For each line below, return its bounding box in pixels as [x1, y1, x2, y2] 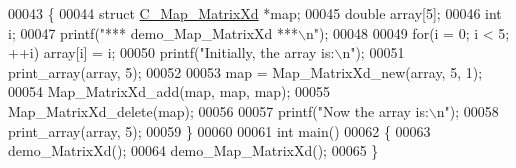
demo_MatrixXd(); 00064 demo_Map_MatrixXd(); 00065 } [8, 140, 379, 161]
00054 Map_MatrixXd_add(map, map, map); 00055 [8, 81, 331, 102]
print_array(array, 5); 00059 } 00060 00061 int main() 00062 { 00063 [8, 120, 431, 141]
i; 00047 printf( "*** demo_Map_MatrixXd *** [8, 22, 299, 43]
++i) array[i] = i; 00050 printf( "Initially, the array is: [8, 42, 335, 63]
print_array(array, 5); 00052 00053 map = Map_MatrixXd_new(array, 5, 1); [8, 61, 483, 82]
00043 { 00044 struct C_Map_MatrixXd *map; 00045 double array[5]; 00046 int [8, 3, 502, 23]
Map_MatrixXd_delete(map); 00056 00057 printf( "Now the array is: [8, 100, 429, 121]
